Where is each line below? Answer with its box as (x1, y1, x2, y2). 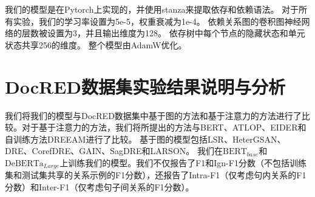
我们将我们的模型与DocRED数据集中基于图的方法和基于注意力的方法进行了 (5, 109, 302, 121)
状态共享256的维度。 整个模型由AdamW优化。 (5, 38, 187, 51)
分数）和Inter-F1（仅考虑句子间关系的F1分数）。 (5, 180, 194, 193)
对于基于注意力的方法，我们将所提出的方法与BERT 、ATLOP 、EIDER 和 (21, 121, 307, 134)
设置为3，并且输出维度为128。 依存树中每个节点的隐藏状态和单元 (47, 27, 305, 39)
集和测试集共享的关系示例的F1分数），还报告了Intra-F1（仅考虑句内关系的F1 (5, 169, 307, 181)
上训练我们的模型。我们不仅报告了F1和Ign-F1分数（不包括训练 (59, 156, 307, 169)
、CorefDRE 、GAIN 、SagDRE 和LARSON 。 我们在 (23, 144, 223, 157)
